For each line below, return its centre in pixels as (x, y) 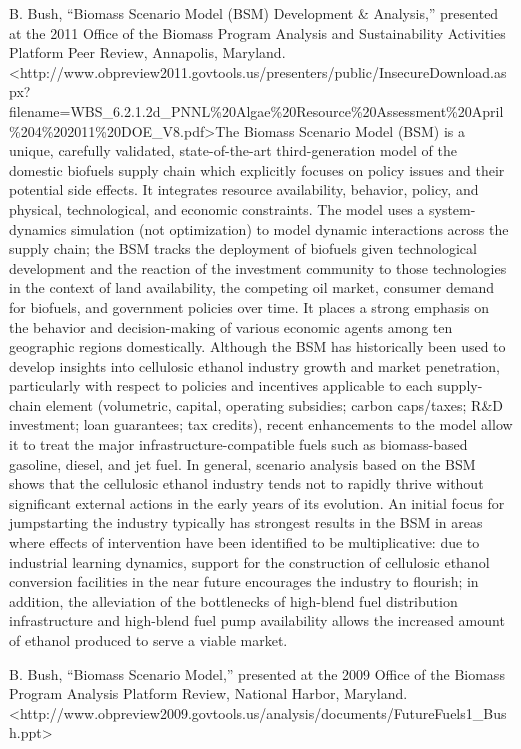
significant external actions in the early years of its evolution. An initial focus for (257, 502)
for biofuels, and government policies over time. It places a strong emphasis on (249, 306)
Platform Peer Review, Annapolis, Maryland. (147, 52)
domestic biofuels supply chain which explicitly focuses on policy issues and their (257, 169)
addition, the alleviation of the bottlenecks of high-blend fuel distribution (233, 600)
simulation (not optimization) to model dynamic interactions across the (289, 228)
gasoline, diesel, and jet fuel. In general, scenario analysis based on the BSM (242, 463)
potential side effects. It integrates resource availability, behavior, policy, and (244, 189)
